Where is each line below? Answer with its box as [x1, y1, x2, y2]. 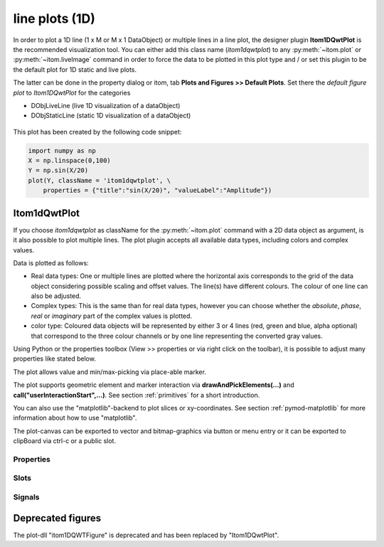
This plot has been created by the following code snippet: [13, 127, 182, 136]
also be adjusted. [31, 292, 82, 300]
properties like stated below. [13, 354, 96, 363]
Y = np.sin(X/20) [28, 166, 89, 174]
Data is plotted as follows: [13, 258, 89, 267]
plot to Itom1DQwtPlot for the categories [13, 88, 131, 97]
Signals [13, 492, 40, 502]
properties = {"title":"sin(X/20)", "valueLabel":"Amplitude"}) [43, 186, 272, 195]
